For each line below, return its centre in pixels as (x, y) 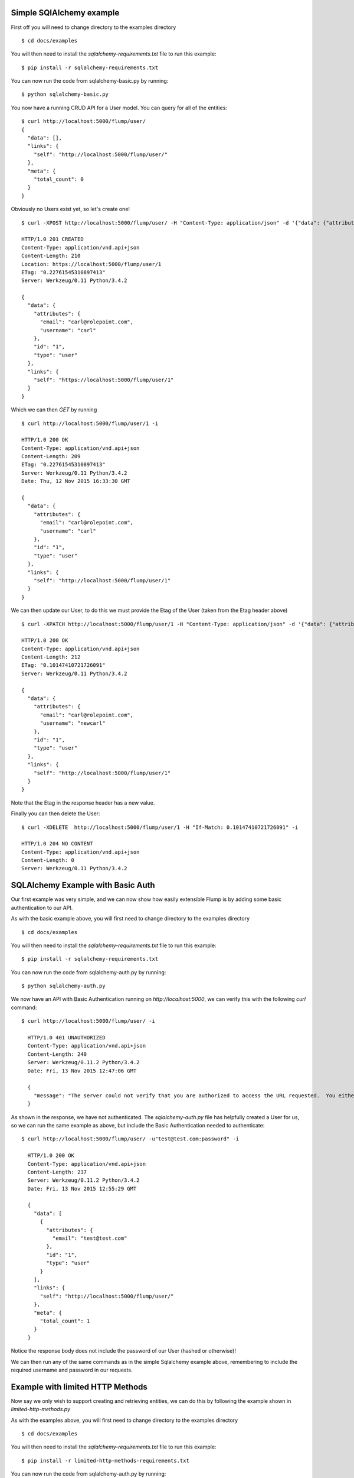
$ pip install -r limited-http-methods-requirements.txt (106, 1461)
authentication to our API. (42, 907)
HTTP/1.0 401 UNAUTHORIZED (66, 1038)
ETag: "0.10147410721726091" (63, 665)
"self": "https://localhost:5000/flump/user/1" (104, 380)
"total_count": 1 (65, 1321)
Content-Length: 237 (57, 1172)
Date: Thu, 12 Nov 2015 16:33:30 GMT (76, 481)
